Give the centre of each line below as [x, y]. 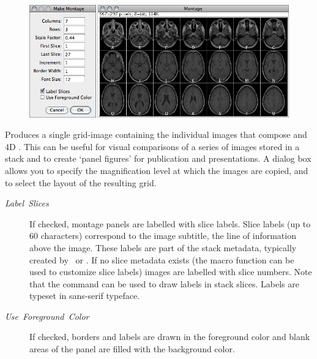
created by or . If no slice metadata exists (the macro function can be [162, 259]
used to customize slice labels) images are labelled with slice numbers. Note [171, 272]
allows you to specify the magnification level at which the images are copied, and [157, 170]
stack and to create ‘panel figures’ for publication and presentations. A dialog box [158, 158]
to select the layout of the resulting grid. [81, 182]
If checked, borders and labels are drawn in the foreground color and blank [170, 337]
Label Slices [27, 203]
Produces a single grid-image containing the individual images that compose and [156, 134]
